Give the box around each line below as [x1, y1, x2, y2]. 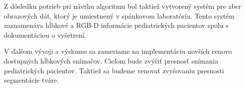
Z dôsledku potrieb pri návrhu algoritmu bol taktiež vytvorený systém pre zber [4, 1, 242, 11]
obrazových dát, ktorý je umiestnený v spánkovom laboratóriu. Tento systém [4, 10, 235, 21]
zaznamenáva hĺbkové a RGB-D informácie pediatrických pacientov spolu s [4, 20, 229, 30]
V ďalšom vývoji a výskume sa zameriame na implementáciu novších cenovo [4, 46, 232, 56]
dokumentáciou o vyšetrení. [4, 29, 87, 40]
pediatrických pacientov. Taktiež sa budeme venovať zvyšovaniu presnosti [4, 65, 224, 75]
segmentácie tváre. [4, 75, 59, 85]
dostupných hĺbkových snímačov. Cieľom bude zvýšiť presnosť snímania [4, 55, 219, 66]
